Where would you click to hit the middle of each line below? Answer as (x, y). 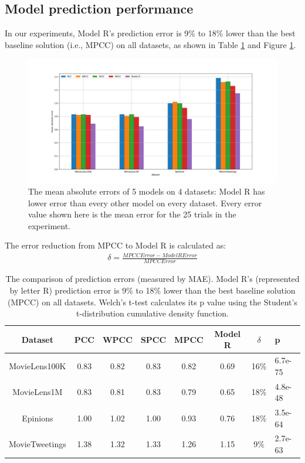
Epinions (38, 418)
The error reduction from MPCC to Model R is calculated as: (116, 245)
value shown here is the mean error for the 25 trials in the (132, 214)
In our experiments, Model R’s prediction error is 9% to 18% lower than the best (150, 33)
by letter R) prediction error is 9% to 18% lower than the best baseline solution (152, 290)
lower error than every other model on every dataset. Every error (145, 202)
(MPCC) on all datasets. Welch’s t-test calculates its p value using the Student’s (152, 302)
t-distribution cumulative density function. (152, 313)
